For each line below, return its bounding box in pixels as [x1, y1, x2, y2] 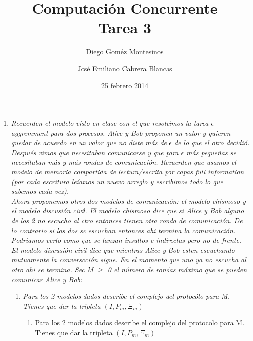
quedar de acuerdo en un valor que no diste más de [11, 137, 167, 148]
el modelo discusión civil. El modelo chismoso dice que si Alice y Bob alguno [11, 205, 244, 216]
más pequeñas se [186, 147, 236, 157]
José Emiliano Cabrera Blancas [77, 63, 172, 73]
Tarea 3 [98, 17, 151, 38]
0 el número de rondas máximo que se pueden [107, 264, 247, 274]
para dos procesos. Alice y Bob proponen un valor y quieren [50, 127, 231, 138]
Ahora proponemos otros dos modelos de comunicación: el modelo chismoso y [11, 195, 246, 206]
